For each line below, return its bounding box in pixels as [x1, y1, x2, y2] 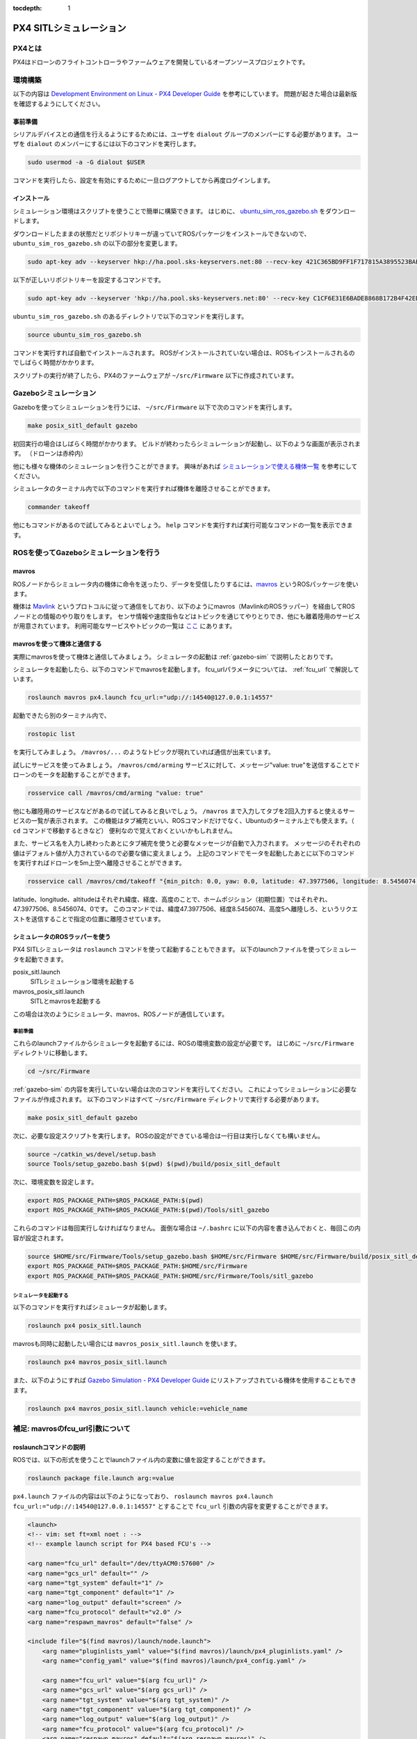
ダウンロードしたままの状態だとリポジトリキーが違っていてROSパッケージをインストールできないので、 [13, 230, 311, 238]
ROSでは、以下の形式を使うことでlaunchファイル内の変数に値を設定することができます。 [13, 1456, 269, 1464]
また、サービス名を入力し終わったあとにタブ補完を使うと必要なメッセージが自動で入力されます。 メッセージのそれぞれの [13, 839, 361, 848]
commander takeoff [27, 503, 90, 511]
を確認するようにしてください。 [13, 99, 104, 108]
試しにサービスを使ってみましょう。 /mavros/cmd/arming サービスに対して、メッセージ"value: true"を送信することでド [13, 760, 361, 769]
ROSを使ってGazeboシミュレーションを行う [13, 548, 161, 558]
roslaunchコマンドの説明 [13, 1443, 86, 1451]
